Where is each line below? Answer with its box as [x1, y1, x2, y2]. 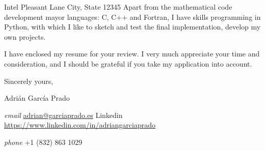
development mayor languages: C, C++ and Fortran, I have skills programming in [4, 11, 261, 22]
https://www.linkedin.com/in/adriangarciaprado [4, 119, 155, 130]
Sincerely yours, [4, 75, 54, 86]
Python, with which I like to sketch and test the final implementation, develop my [4, 21, 261, 32]
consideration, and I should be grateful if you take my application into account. [4, 58, 252, 69]
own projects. [4, 31, 46, 42]
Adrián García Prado [4, 93, 70, 103]
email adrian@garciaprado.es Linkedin [4, 109, 123, 120]
